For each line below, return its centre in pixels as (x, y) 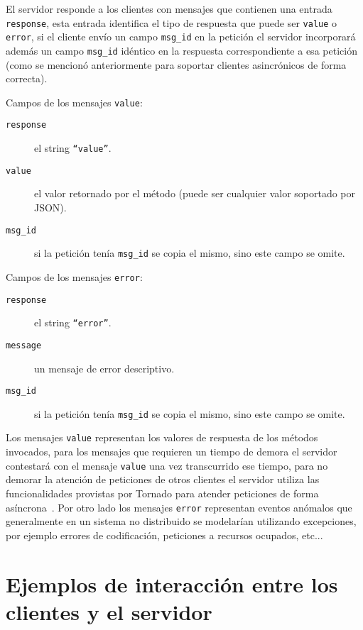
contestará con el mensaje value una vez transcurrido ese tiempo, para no (167, 465)
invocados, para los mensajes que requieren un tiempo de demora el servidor (172, 452)
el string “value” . (73, 148)
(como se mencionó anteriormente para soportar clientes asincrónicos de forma (176, 64)
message (24, 345)
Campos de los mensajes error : (74, 276)
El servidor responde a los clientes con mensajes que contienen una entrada (169, 9)
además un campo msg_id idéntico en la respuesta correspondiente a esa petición (181, 50)
